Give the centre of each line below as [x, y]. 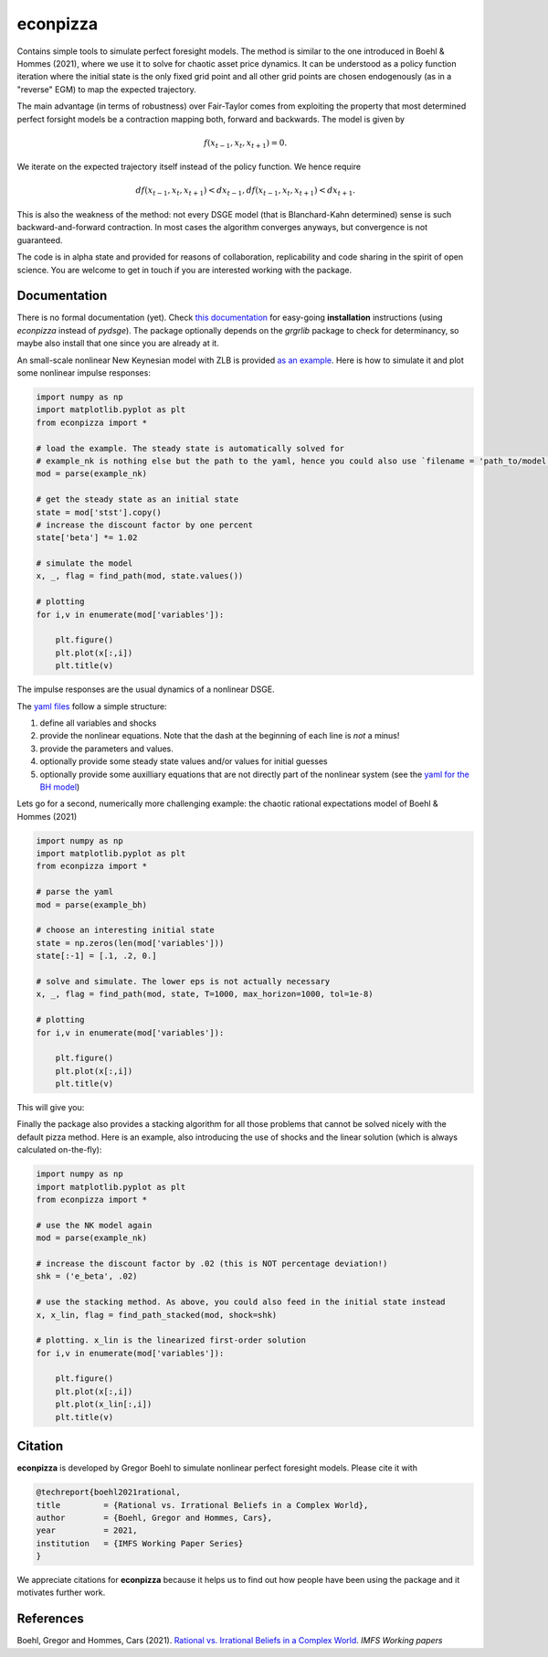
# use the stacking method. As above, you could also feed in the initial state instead [241, 1302]
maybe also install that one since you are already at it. [118, 344]
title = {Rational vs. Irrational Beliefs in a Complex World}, [202, 1505]
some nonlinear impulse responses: [84, 373]
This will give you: [51, 1108]
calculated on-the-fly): [59, 1150]
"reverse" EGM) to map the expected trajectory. [106, 89]
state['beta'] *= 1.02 [87, 538]
